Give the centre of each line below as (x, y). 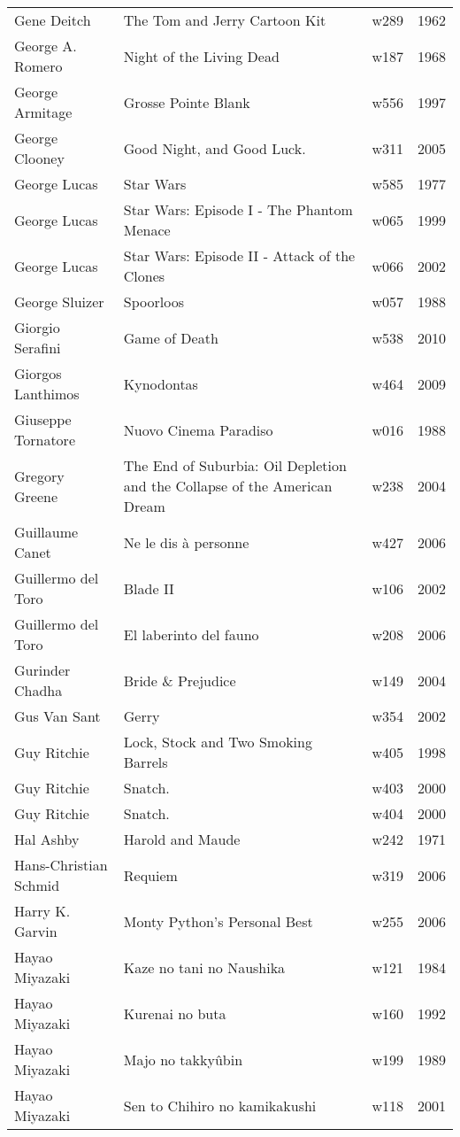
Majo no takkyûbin (183, 1059)
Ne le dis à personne (186, 542)
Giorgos (38, 373)
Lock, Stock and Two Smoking (218, 742)
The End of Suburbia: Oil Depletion (235, 465)
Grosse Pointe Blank (187, 102)
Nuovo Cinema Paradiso (198, 429)
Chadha (38, 690)
